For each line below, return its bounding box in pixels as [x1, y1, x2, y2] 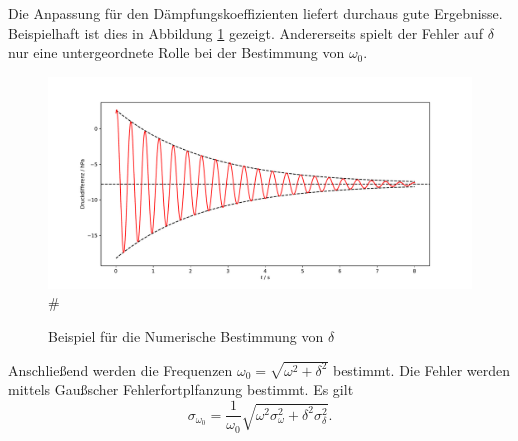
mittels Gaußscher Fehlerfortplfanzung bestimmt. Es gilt [8, 379, 354, 400]
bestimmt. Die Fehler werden [332, 359, 511, 380]
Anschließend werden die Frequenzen [8, 359, 233, 380]
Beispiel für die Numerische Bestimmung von [48, 325, 324, 346]
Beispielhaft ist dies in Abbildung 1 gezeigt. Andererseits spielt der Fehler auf [8, 22, 484, 43]
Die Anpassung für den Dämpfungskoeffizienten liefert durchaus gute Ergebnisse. [8, 3, 503, 23]
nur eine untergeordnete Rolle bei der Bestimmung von [8, 42, 345, 63]
